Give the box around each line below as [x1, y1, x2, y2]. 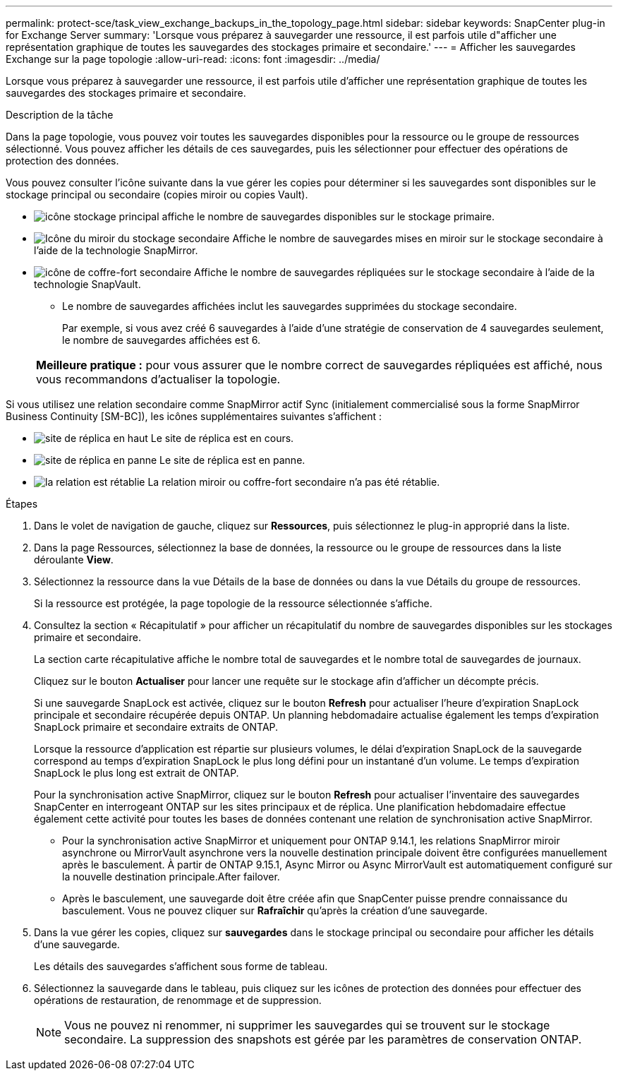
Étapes [6, 498, 38, 510]
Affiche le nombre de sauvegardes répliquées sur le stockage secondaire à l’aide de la [194, 266, 595, 278]
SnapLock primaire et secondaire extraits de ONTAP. [34, 721, 279, 733]
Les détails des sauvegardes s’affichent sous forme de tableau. [34, 960, 328, 972]
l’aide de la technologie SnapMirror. [34, 244, 198, 256]
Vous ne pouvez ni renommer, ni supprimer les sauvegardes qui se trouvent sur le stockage [64, 1018, 550, 1032]
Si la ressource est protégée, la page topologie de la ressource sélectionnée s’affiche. [34, 597, 432, 609]
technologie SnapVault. [34, 278, 141, 290]
